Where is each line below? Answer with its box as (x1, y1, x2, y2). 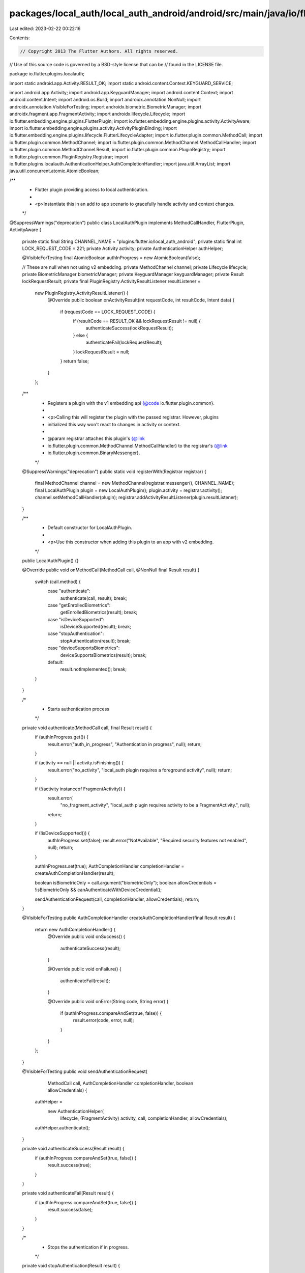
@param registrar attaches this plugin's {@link (47, 435, 145, 441)
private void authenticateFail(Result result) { (22, 1190, 114, 1196)
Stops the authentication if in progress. (47, 1244, 129, 1250)
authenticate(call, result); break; (60, 595, 127, 601)
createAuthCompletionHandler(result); (35, 870, 115, 876)
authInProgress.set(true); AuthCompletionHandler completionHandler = (35, 863, 185, 869)
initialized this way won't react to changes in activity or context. (47, 421, 181, 427)
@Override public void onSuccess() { (47, 933, 126, 939)
